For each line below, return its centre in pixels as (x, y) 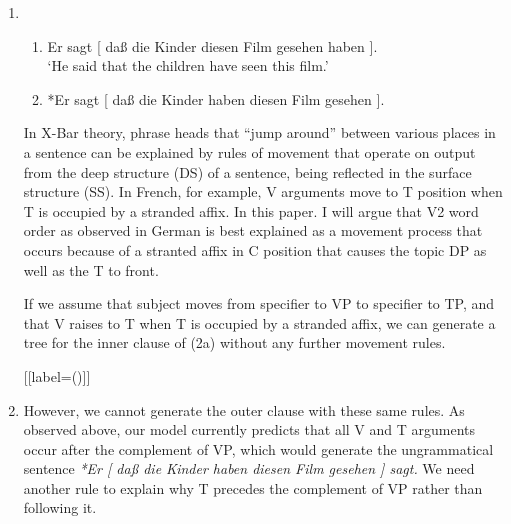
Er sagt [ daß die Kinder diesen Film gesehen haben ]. (212, 45)
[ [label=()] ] (57, 375)
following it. (60, 507)
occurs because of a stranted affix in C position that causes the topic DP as (255, 249)
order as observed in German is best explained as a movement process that (253, 230)
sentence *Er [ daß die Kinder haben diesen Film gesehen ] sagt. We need (249, 468)
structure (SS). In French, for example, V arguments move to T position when (263, 191)
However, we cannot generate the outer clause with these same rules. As (244, 409)
